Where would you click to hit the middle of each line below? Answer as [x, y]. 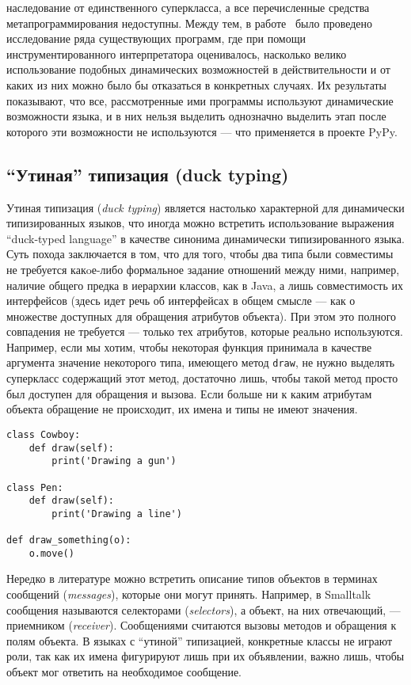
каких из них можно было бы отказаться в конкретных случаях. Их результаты [197, 84]
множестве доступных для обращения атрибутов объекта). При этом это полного [202, 316]
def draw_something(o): [69, 540]
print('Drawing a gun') [114, 461]
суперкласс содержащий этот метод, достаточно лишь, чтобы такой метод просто [202, 378]
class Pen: [35, 487]
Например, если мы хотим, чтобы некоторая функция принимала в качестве [189, 346]
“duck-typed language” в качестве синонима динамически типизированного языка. [205, 238]
